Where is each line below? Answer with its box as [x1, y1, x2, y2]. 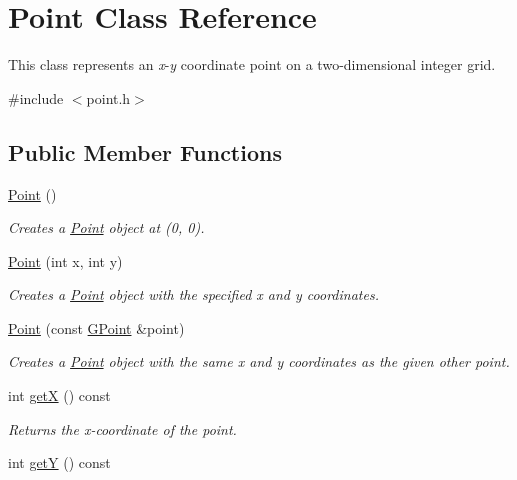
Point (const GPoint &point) [8, 317, 185, 338]
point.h [86, 87, 131, 108]
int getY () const [8, 452, 111, 473]
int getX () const [8, 385, 111, 406]
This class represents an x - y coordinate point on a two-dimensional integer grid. [8, 54, 496, 75]
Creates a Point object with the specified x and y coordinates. [8, 284, 379, 305]
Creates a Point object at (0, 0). [8, 217, 205, 238]
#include [8, 87, 64, 108]
